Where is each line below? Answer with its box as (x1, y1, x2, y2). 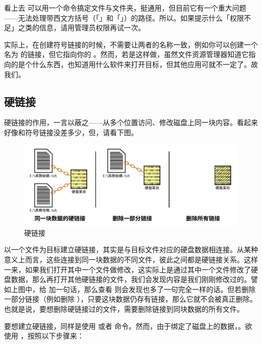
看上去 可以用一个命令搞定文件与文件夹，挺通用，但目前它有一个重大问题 (4, 3, 246, 13)
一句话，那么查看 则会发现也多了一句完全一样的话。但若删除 (55, 283, 256, 294)
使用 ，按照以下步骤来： (4, 330, 84, 341)
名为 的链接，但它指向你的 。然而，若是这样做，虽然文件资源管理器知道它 (4, 49, 249, 60)
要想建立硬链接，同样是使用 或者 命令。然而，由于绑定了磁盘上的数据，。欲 (4, 320, 252, 331)
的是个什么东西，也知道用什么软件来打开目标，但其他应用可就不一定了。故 (11, 59, 258, 69)
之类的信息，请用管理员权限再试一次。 (18, 22, 145, 33)
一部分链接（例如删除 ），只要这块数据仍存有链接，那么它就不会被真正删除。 (4, 294, 257, 304)
